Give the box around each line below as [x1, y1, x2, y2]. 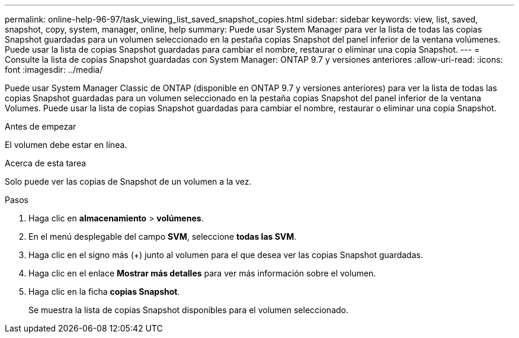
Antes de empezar [5, 121, 76, 131]
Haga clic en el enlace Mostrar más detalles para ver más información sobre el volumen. [28, 268, 376, 278]
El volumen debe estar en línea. [5, 140, 127, 150]
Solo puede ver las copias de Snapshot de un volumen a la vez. [5, 176, 252, 186]
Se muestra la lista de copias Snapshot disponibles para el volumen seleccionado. [28, 305, 348, 315]
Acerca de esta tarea [5, 158, 86, 168]
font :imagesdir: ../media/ [5, 65, 103, 75]
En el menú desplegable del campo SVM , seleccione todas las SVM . [28, 231, 297, 242]
